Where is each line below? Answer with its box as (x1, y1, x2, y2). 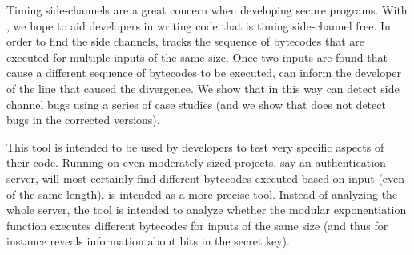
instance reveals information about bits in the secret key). (6, 233, 290, 249)
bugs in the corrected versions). (6, 111, 160, 128)
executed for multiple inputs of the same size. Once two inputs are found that (6, 48, 388, 65)
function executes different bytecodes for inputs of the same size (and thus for (6, 217, 388, 233)
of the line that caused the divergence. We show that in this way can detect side (6, 79, 400, 96)
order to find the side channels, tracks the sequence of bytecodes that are (6, 33, 364, 50)
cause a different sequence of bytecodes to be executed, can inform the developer (6, 64, 402, 81)
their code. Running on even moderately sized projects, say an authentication (6, 154, 386, 171)
